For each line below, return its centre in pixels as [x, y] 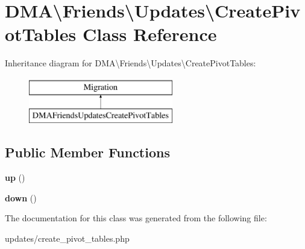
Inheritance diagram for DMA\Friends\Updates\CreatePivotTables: [130, 63]
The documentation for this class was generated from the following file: [136, 218]
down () [21, 197]
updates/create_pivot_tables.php [67, 238]
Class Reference [149, 34]
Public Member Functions [87, 152]
